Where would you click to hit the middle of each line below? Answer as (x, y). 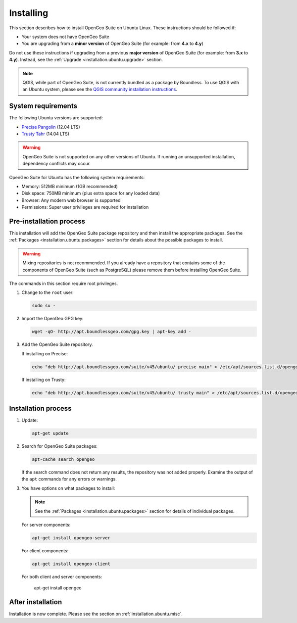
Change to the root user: (48, 292)
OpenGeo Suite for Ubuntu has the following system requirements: (77, 177)
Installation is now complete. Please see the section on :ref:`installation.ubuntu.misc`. (96, 614)
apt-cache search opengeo (63, 459)
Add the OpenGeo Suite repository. (57, 344)
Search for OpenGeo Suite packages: (59, 446)
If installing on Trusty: (44, 380)
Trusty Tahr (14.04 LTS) (45, 134)
